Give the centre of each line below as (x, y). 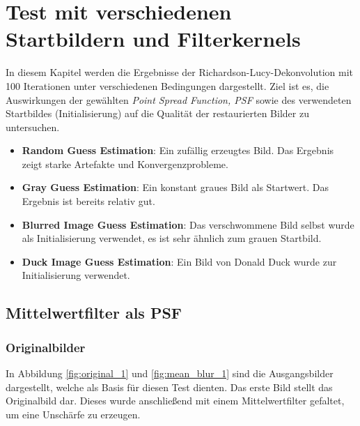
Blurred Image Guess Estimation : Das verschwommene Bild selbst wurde (188, 224)
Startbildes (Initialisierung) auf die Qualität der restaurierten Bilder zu (157, 113)
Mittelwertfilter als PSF (94, 313)
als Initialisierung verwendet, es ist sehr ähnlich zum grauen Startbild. (172, 238)
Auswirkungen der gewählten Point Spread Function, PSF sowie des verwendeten (179, 99)
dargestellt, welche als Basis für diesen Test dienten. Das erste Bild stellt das (169, 387)
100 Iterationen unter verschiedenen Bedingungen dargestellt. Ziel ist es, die (167, 85)
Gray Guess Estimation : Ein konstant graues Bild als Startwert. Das (175, 187)
